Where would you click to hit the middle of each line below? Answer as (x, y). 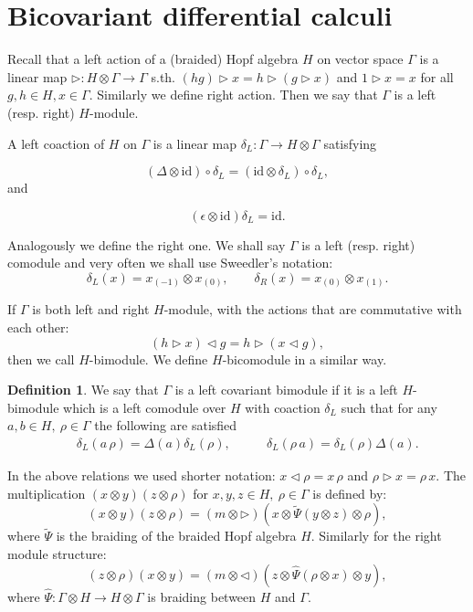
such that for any (389, 407)
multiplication (47, 493)
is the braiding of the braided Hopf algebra (176, 536)
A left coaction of (56, 143)
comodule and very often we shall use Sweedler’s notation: (170, 263)
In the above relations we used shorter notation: (142, 475)
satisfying (350, 143)
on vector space (360, 59)
